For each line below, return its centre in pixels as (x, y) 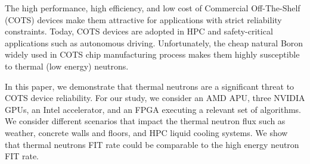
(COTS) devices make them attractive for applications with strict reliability (143, 19)
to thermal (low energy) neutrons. (67, 66)
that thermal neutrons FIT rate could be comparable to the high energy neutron (152, 144)
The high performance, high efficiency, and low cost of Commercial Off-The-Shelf (153, 8)
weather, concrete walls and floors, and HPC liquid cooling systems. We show (146, 132)
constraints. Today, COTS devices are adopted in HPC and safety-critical (139, 31)
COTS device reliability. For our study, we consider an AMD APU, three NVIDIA (155, 98)
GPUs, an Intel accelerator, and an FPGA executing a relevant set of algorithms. (153, 109)
